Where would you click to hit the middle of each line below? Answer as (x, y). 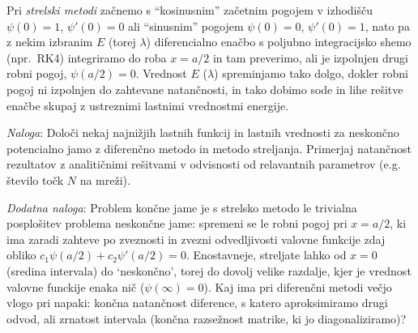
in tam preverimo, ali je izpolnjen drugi (310, 57)
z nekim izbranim (50, 42)
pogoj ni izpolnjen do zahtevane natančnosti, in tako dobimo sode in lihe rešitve (205, 89)
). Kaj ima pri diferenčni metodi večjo (298, 286)
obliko (21, 255)
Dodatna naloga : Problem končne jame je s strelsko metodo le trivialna (182, 207)
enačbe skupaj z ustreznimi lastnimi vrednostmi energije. (148, 105)
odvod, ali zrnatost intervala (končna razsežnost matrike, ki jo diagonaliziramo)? (207, 318)
